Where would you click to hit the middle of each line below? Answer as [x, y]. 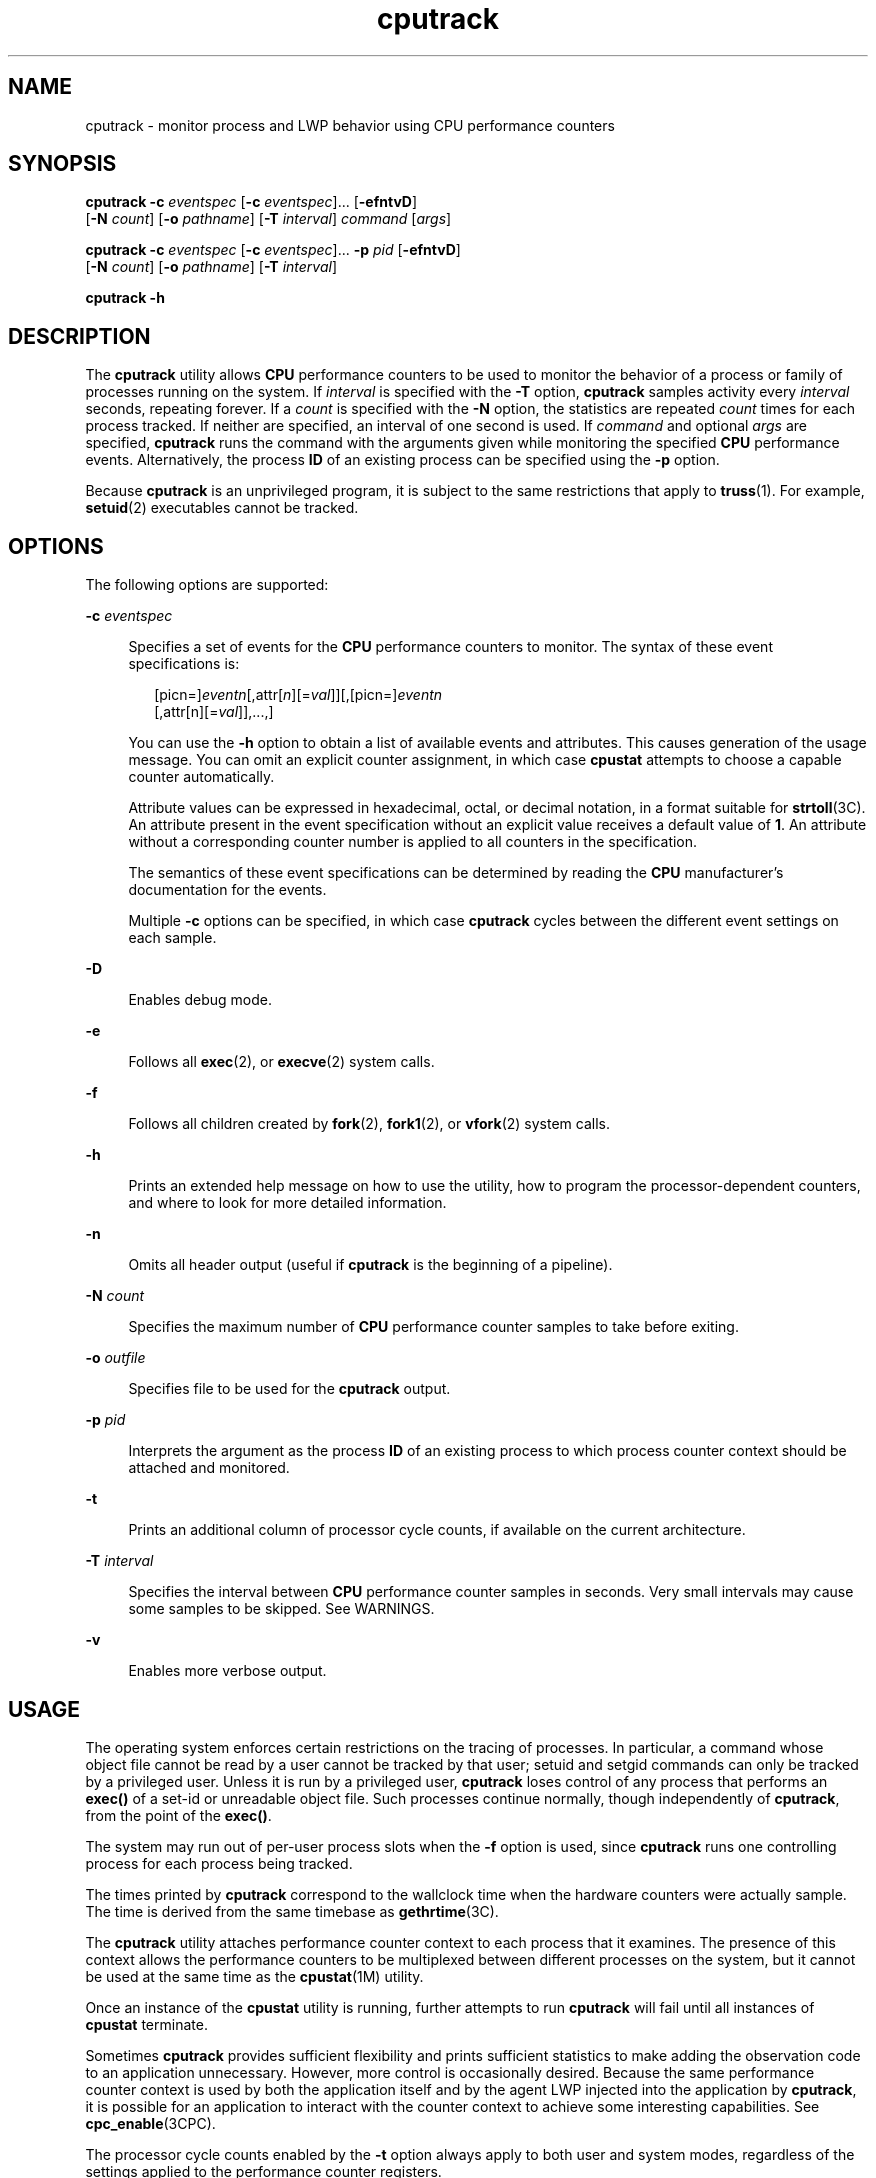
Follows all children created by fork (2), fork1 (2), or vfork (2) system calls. [369, 1124]
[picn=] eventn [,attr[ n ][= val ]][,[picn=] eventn [298, 695]
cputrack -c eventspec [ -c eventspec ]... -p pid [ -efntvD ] [273, 250]
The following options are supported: [207, 585]
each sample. [172, 938]
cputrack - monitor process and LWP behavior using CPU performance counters [350, 125]
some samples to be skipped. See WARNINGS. [281, 1609]
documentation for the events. [227, 890]
